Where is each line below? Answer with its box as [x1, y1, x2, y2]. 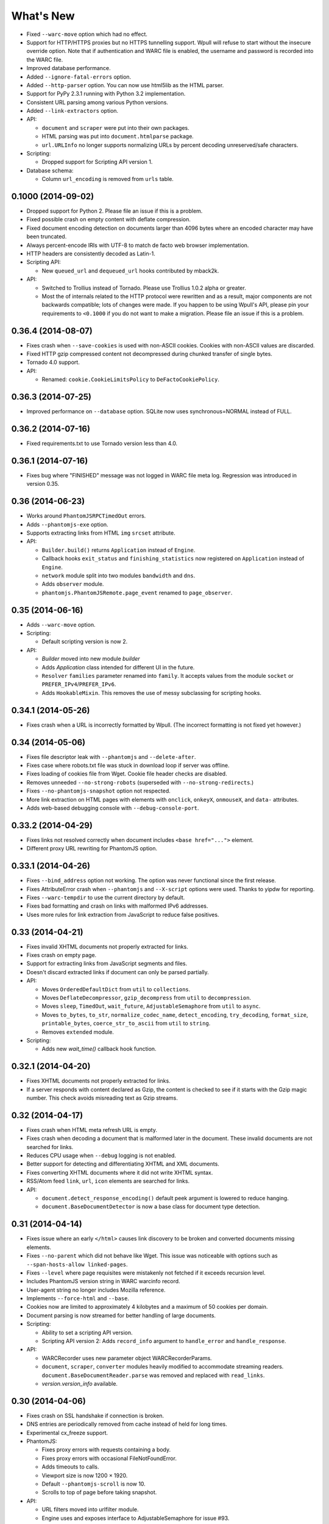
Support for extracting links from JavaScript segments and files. [26, 960, 188, 967]
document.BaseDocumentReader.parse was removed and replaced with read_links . [41, 1372, 265, 1379]
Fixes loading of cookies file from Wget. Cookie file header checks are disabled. [26, 770, 228, 777]
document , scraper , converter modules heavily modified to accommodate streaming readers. [41, 1363, 284, 1370]
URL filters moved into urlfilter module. [41, 1506, 139, 1513]
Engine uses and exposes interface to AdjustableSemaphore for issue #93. [41, 1514, 230, 1522]
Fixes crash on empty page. [26, 952, 97, 959]
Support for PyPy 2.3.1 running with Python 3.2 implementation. [26, 90, 186, 98]
